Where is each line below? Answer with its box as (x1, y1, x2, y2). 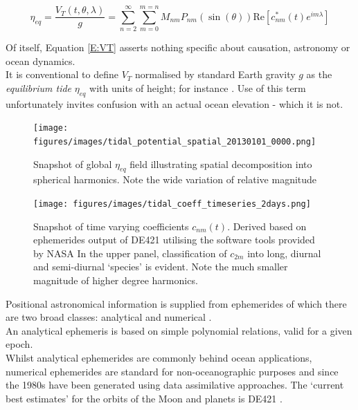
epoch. (6, 337, 33, 351)
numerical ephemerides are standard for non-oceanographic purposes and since (6, 364, 339, 378)
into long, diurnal (247, 245, 321, 260)
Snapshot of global (33, 156, 112, 171)
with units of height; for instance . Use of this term (89, 80, 306, 95)
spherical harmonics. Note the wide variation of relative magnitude (33, 172, 317, 187)
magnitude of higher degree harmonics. (33, 273, 198, 288)
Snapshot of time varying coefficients (33, 218, 189, 233)
